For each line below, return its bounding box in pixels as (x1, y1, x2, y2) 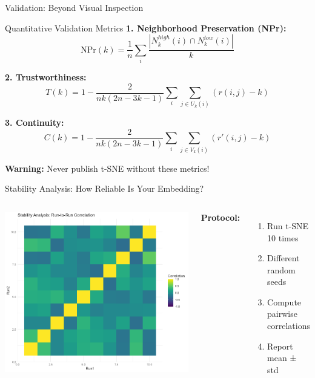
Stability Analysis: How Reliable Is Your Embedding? (5, 182, 204, 195)
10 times (267, 231, 299, 244)
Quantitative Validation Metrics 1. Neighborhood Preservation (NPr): (5, 21, 287, 34)
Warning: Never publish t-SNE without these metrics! (5, 161, 210, 174)
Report (267, 339, 293, 352)
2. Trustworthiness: (5, 70, 87, 83)
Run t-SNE (267, 219, 309, 232)
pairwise (267, 307, 297, 320)
